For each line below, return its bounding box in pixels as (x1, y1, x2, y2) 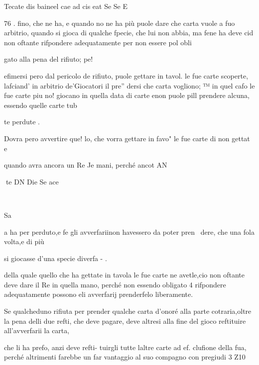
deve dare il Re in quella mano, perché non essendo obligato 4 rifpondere (4, 279, 226, 289)
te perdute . (4, 116, 40, 127)
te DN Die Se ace (5, 176, 59, 186)
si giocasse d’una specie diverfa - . (4, 253, 107, 263)
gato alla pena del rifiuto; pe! (4, 54, 93, 64)
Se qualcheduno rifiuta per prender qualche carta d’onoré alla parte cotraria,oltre (4, 306, 252, 316)
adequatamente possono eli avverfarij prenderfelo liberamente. (4, 289, 193, 299)
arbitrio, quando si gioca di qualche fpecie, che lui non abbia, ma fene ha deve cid (4, 27, 254, 38)
